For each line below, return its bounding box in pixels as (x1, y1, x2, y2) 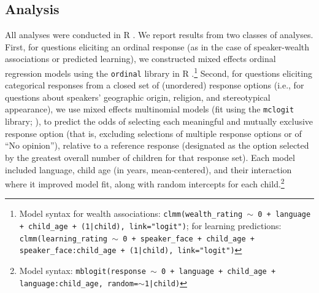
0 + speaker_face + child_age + (123, 234, 255, 243)
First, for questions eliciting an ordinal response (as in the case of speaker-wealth (5, 40, 310, 53)
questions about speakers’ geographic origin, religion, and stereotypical (5, 90, 271, 103)
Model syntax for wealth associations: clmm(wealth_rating (19, 207, 243, 220)
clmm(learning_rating (19, 234, 107, 243)
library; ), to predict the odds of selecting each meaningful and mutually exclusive (5, 115, 313, 128)
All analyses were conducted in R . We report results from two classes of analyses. (5, 28, 313, 41)
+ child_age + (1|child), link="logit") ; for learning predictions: (19, 219, 282, 232)
